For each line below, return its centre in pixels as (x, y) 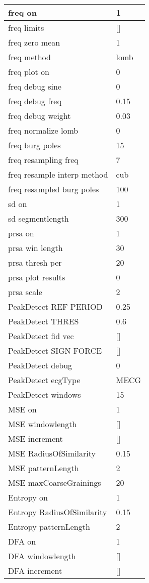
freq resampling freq (43, 160)
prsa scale (25, 292)
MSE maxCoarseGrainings (55, 483)
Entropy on (28, 497)
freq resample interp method (58, 174)
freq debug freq (35, 101)
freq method (29, 57)
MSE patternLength (44, 468)
